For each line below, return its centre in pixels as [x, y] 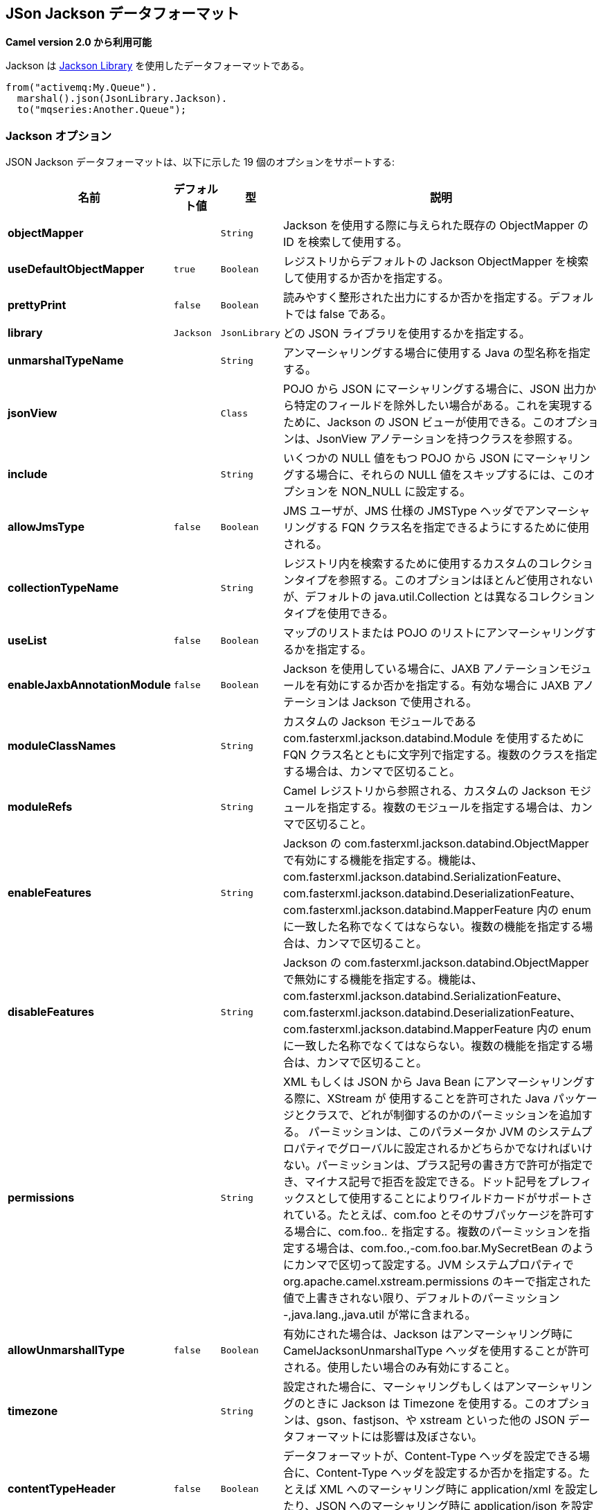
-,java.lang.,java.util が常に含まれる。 [379, 1315]
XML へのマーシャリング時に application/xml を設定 [453, 1490]
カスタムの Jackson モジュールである [380, 722]
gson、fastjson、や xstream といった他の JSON [440, 1420]
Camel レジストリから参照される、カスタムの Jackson [424, 791]
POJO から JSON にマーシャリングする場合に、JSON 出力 [434, 389]
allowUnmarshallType [66, 1350]
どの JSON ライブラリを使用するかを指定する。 [406, 334]
